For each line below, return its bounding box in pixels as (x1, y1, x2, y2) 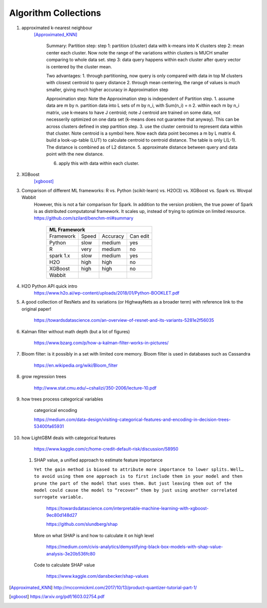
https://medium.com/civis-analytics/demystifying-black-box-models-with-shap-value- (46, 544, 223, 550)
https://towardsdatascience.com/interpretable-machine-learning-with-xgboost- (46, 505, 209, 511)
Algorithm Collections (9, 7, 101, 18)
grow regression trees (21, 374, 67, 380)
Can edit (129, 233, 149, 240)
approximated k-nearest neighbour (21, 25, 92, 31)
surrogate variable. (34, 494, 84, 500)
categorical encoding (34, 407, 78, 413)
